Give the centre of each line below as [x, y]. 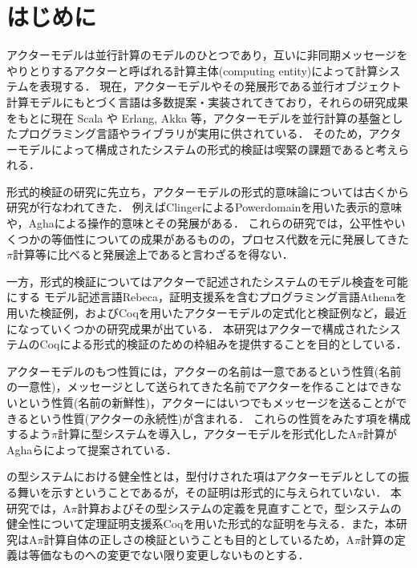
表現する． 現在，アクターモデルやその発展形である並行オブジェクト [221, 86]
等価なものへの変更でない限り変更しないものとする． [169, 555]
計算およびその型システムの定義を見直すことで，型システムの [239, 508]
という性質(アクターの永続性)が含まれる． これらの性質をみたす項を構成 [220, 418]
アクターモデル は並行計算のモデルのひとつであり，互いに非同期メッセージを [207, 55]
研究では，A [39, 508]
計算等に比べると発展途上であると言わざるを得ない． [153, 254]
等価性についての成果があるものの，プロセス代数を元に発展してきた [230, 238]
